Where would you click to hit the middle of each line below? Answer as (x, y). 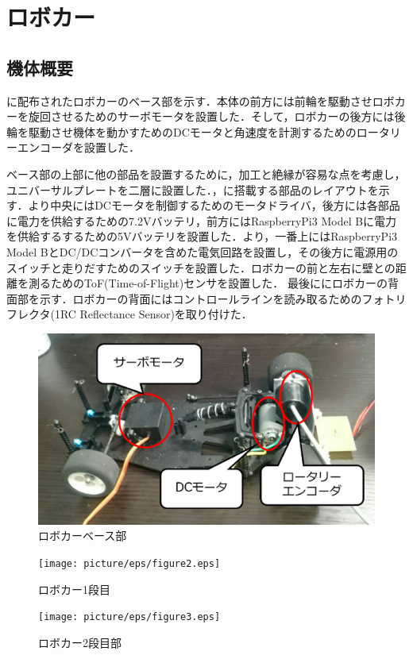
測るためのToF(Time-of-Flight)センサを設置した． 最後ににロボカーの (208, 283)
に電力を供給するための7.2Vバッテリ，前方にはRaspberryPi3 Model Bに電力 (202, 220)
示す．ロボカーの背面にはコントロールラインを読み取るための (201, 298)
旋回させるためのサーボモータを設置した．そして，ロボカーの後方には (211, 116)
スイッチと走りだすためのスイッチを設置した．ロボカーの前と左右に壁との (201, 267)
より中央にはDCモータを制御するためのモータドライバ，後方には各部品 (214, 205)
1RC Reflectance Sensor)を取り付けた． (153, 314)
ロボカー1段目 (74, 589)
